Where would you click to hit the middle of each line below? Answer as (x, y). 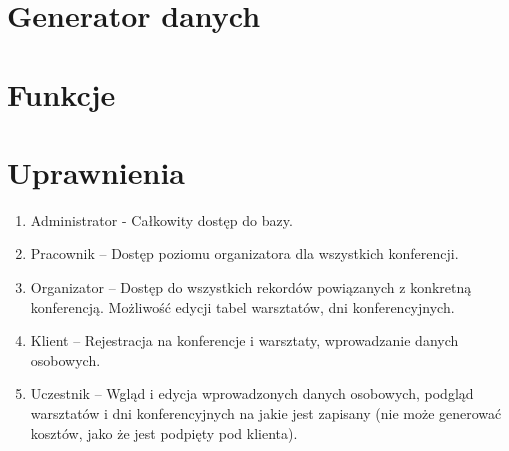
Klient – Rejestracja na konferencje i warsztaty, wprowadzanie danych (244, 340)
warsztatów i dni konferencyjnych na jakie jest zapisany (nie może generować (266, 413)
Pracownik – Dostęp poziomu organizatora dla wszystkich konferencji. (244, 253)
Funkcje (61, 93)
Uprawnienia (96, 171)
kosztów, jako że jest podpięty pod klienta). (164, 432)
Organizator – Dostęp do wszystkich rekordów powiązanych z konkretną (251, 287)
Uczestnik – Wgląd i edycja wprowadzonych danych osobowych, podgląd (252, 393)
